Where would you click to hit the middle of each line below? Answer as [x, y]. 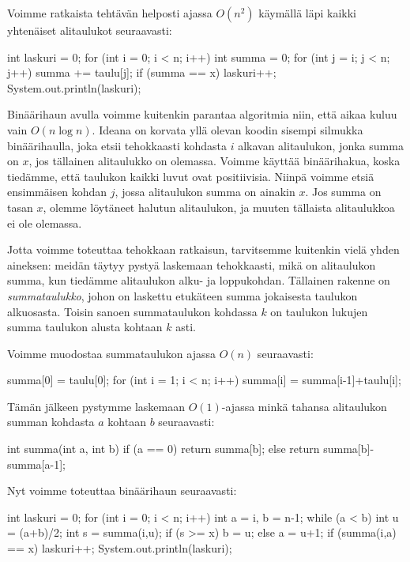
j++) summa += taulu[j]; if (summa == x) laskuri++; [142, 72]
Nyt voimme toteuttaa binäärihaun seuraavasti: [122, 490]
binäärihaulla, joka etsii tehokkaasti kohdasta [117, 145]
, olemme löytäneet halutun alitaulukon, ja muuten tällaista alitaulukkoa [219, 207]
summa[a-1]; [36, 464]
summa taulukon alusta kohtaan [85, 327]
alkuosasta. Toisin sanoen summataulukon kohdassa [132, 311]
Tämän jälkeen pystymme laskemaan [96, 406]
